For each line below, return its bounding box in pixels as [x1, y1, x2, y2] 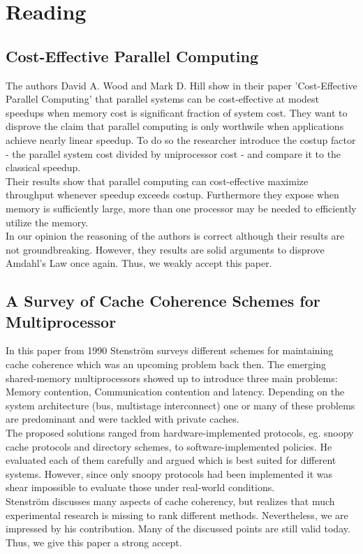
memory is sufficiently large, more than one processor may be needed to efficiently [6, 201, 357, 215]
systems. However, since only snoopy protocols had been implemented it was [6, 466, 333, 481]
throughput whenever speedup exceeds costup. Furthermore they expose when [6, 187, 339, 202]
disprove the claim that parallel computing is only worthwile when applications [6, 119, 344, 133]
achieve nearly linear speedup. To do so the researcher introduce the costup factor [6, 132, 356, 147]
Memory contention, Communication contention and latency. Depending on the [6, 384, 345, 399]
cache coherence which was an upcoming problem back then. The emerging [6, 357, 327, 372]
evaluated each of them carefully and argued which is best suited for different [6, 453, 336, 467]
